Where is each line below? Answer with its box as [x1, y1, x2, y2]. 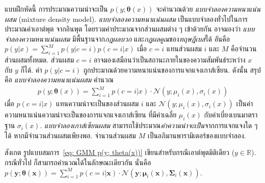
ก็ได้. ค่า [20, 64, 42, 75]
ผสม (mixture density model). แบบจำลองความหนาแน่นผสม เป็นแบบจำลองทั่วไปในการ [5, 13, 248, 24]
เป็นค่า [236, 98, 253, 109]
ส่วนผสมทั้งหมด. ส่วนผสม [5, 54, 74, 65]
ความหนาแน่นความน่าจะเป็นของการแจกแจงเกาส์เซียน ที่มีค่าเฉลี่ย [5, 109, 177, 120]
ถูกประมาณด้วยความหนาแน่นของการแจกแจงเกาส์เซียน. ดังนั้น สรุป [83, 64, 261, 75]
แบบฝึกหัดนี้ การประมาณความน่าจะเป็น [5, 4, 108, 14]
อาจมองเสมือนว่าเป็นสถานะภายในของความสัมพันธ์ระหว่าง [93, 54, 246, 65]
